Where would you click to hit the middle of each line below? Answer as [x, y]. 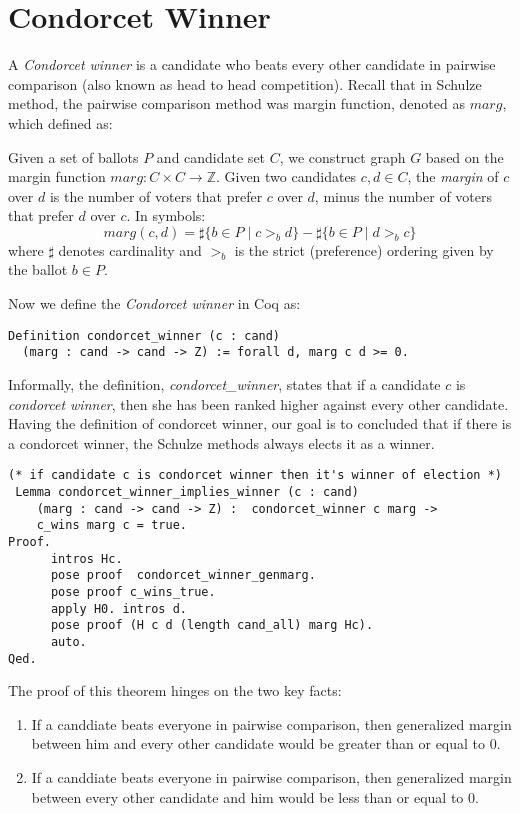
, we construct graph [342, 156]
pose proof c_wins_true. [133, 591]
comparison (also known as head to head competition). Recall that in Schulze [245, 83]
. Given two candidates [286, 176]
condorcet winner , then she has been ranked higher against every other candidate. [258, 403]
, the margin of [453, 176]
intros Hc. [86, 558]
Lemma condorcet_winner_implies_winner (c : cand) [187, 492]
